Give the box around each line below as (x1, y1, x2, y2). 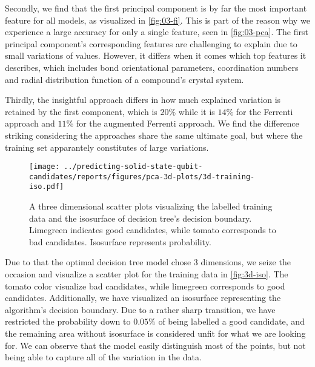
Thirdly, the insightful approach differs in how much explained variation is (5, 93, 281, 106)
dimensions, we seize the (201, 256, 291, 268)
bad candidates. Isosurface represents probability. (29, 235, 211, 248)
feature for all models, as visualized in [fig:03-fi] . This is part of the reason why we (5, 13, 310, 26)
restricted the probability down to (5, 315, 131, 328)
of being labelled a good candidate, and (158, 315, 305, 328)
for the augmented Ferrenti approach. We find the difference (76, 117, 299, 130)
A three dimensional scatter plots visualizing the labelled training (29, 200, 273, 213)
